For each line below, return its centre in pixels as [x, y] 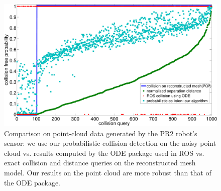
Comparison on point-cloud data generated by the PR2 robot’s [101, 133]
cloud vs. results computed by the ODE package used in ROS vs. [104, 153]
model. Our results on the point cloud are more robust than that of [108, 173]
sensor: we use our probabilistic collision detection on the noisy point [110, 143]
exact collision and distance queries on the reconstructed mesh [100, 163]
